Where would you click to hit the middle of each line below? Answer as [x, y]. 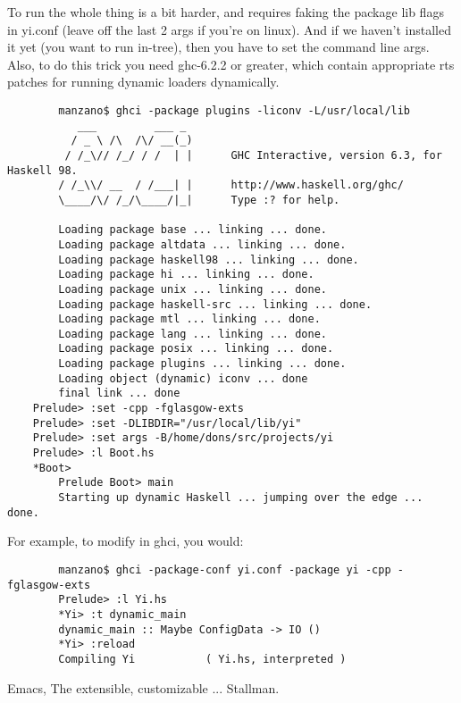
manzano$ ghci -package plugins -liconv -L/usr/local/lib [235, 110]
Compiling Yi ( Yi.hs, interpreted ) [202, 659]
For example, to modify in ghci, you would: [126, 541]
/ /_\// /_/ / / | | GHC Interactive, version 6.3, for [253, 155]
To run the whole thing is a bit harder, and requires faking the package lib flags [226, 12]
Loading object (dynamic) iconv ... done [183, 378]
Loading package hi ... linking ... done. [186, 275]
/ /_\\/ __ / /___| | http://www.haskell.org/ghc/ [231, 185]
